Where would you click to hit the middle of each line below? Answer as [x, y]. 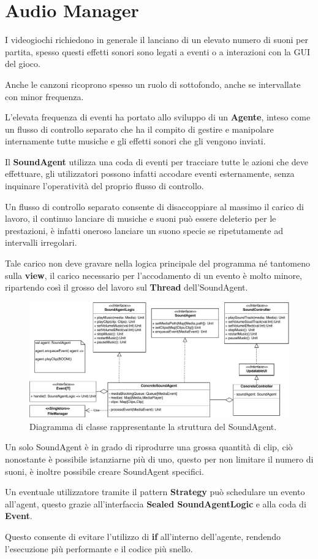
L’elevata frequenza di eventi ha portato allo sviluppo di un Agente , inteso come [158, 117]
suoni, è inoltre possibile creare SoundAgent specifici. [104, 471]
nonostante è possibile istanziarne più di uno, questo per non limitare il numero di [159, 459]
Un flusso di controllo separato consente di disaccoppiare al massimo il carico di [154, 206]
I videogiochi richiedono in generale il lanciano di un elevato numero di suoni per [157, 40]
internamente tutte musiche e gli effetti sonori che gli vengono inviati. [135, 141]
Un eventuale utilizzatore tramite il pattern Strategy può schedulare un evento [155, 492]
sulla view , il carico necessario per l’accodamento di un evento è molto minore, [153, 275]
